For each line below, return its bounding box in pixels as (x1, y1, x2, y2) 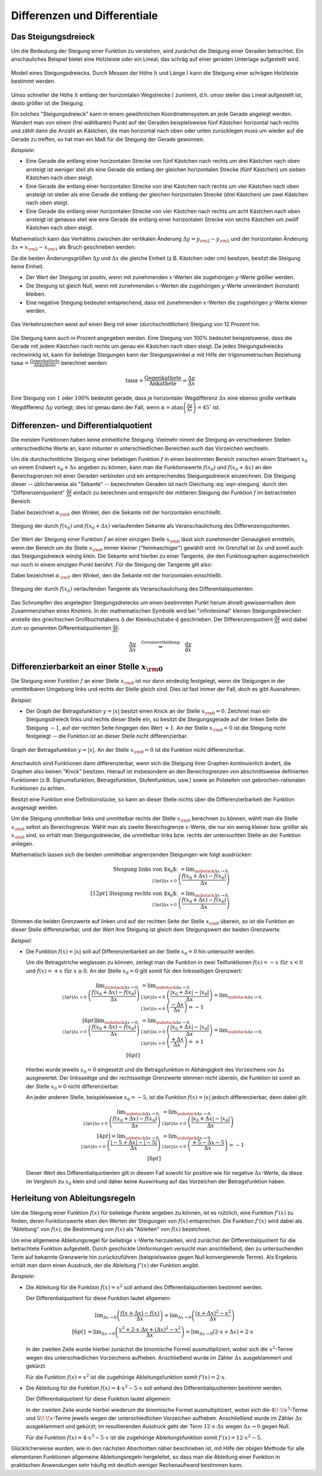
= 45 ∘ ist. (197, 403, 221, 411)
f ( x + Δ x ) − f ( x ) (120, 1310, 160, 1316)
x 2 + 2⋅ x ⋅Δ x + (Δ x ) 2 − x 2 (118, 1325, 181, 1333)
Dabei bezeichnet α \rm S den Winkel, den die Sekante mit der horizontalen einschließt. (11, 509, 222, 517)
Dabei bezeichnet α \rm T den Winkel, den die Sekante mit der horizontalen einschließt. (11, 571, 223, 580)
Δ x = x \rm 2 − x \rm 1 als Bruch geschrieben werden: (11, 243, 136, 252)
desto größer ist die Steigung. (11, 100, 85, 107)
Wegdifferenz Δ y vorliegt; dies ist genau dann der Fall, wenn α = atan (11, 403, 184, 411)
